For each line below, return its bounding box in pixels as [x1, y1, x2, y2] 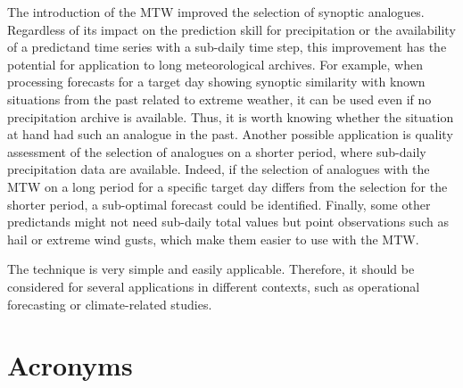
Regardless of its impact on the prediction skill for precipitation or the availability [7, 20, 456, 38]
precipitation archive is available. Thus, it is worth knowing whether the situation [7, 107, 454, 126]
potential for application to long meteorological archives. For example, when [7, 54, 423, 73]
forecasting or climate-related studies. [7, 294, 212, 313]
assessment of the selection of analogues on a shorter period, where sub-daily [7, 142, 426, 161]
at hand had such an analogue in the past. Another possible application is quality [7, 125, 453, 144]
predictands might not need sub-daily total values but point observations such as [7, 212, 449, 231]
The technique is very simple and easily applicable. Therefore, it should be [7, 260, 415, 278]
